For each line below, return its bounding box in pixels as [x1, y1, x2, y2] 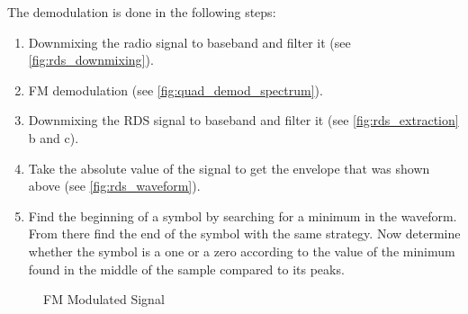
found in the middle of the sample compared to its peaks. [28, 259, 345, 278]
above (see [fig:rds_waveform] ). [28, 176, 201, 195]
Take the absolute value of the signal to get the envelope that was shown [28, 158, 430, 177]
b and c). [28, 128, 79, 147]
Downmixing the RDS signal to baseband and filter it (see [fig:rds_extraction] [28, 111, 459, 130]
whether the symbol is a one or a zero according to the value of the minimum [28, 241, 455, 260]
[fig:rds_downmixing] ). [28, 50, 154, 69]
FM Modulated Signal [43, 290, 165, 309]
